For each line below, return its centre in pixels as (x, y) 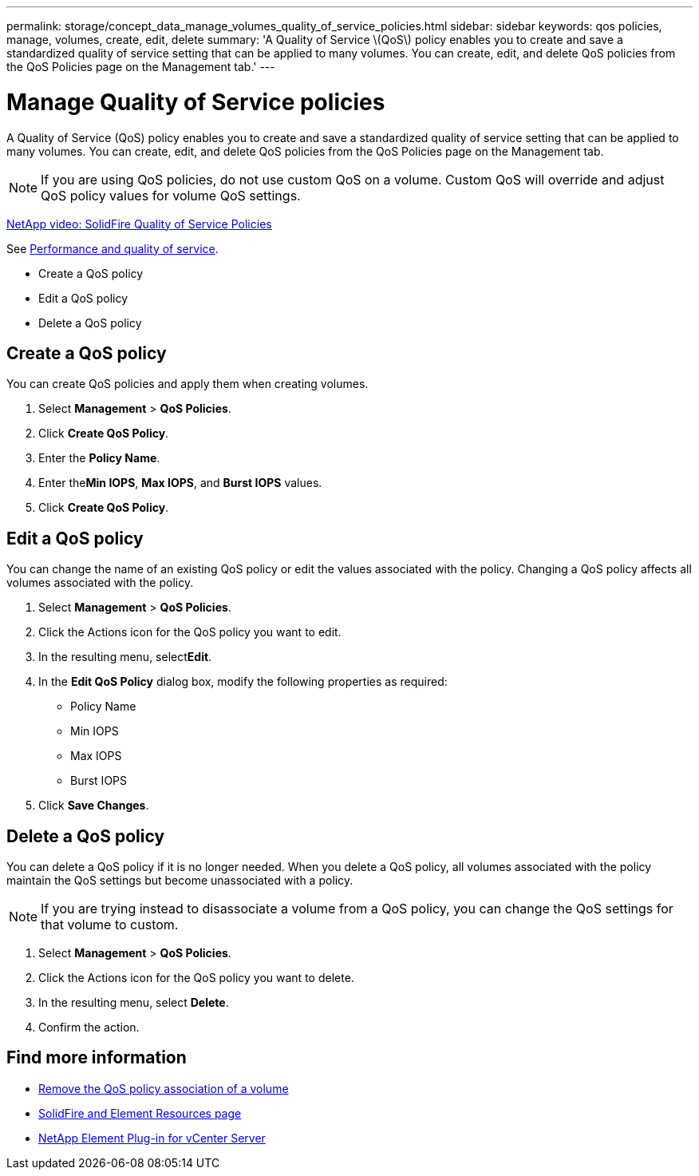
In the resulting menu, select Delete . (134, 1003)
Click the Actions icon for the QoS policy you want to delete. (196, 978)
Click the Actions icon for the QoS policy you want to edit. (190, 632)
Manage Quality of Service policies (196, 102)
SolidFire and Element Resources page (140, 1113)
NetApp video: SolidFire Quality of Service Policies (139, 224)
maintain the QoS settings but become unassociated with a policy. (180, 881)
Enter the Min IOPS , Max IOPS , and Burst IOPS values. (180, 483)
